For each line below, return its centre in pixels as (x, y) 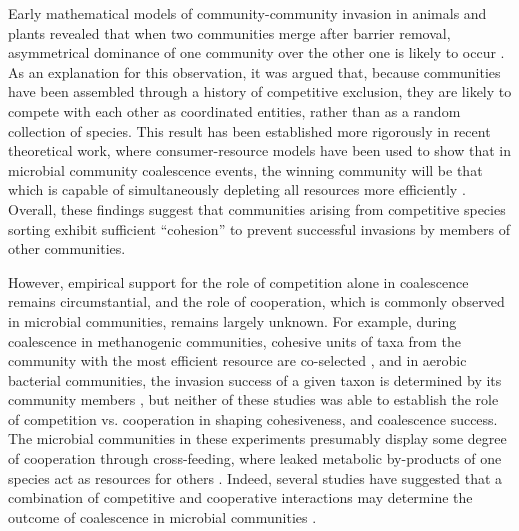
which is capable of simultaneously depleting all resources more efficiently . (237, 189)
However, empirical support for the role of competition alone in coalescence (238, 281)
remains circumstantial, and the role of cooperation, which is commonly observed (256, 301)
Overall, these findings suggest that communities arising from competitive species (257, 208)
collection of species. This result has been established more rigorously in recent (249, 130)
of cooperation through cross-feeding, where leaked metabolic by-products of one (255, 458)
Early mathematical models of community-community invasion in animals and (247, 13)
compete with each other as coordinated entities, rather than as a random (234, 110)
